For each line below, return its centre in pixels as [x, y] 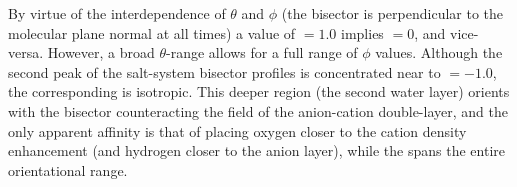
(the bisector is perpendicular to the [392, 13]
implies [362, 32]
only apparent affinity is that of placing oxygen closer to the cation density [237, 130]
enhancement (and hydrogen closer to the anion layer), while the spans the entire [256, 150]
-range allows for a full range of [262, 52]
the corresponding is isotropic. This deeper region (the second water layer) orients [259, 91]
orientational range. [68, 169]
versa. [26, 52]
